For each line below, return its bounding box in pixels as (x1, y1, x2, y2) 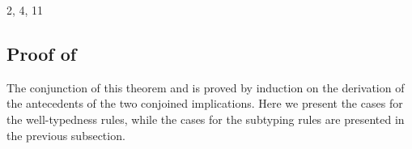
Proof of (6, 40, 77, 66)
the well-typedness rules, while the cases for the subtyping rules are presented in (6, 110, 405, 127)
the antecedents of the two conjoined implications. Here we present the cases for (6, 95, 403, 112)
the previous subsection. (6, 126, 125, 143)
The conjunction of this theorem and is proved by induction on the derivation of (6, 79, 405, 96)
